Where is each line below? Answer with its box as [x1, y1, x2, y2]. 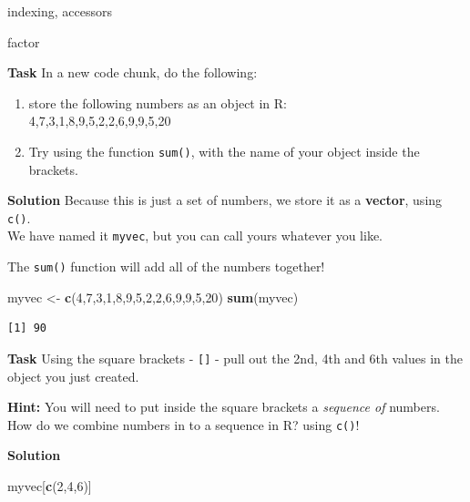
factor [7, 32, 40, 51]
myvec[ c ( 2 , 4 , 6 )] [7, 476, 92, 496]
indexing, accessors [7, 2, 112, 20]
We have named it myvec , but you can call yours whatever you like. [7, 226, 383, 245]
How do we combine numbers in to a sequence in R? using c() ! [7, 415, 360, 434]
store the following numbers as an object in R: [28, 93, 288, 112]
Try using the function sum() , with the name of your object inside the [28, 141, 420, 160]
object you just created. [7, 366, 139, 385]
